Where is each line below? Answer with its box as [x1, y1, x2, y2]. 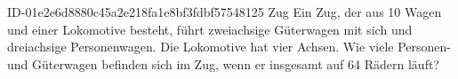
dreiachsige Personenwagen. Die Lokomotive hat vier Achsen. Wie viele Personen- [7, 37, 451, 56]
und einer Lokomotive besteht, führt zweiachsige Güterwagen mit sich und [7, 20, 413, 38]
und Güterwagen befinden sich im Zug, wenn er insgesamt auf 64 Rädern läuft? [7, 54, 439, 73]
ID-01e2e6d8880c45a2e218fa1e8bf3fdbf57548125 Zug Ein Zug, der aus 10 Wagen [7, 3, 442, 20]
